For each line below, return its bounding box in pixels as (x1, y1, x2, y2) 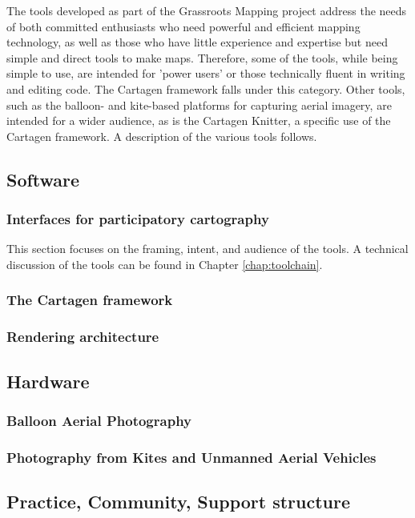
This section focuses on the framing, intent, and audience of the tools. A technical (6, 240, 409, 257)
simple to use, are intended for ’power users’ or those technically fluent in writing (6, 65, 405, 82)
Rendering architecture (6, 327, 159, 347)
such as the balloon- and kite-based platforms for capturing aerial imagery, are (6, 96, 392, 113)
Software (6, 167, 80, 191)
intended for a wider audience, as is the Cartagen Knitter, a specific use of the (6, 112, 391, 129)
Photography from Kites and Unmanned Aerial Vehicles (6, 447, 377, 467)
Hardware (6, 368, 90, 393)
